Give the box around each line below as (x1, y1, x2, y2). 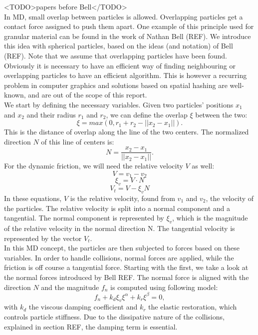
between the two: (195, 109, 248, 119)
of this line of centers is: (41, 136, 114, 146)
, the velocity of (206, 193, 254, 203)
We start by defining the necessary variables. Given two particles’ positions (4, 99, 234, 109)
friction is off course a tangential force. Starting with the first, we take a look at (4, 262, 249, 272)
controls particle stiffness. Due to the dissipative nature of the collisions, (4, 311, 225, 322)
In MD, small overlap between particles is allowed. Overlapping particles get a (4, 11, 243, 21)
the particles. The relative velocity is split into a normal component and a (4, 202, 230, 213)
